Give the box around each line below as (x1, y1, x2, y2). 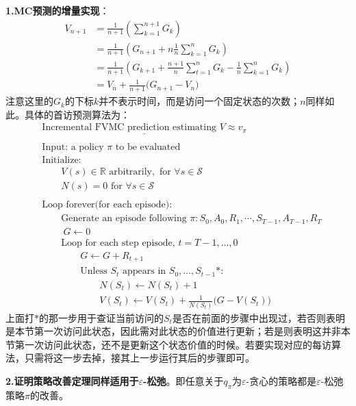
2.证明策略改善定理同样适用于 (5, 373, 139, 388)
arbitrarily (109, 167, 153, 177)
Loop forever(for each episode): (42, 200, 173, 210)
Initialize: (42, 155, 81, 166)
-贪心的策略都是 (246, 373, 317, 388)
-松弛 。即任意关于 (143, 373, 224, 388)
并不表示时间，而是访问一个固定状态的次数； (99, 94, 301, 108)
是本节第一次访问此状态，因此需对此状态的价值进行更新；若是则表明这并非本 (5, 324, 351, 338)
